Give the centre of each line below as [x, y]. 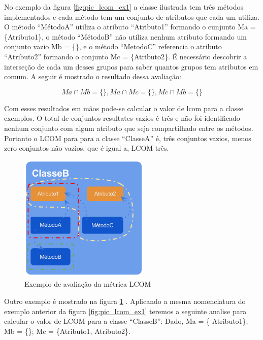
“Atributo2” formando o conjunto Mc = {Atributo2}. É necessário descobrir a [126, 56]
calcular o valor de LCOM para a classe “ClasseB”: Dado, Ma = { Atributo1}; [126, 321]
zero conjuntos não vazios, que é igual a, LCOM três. [87, 148]
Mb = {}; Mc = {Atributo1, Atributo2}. [68, 331]
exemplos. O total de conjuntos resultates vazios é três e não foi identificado [122, 118]
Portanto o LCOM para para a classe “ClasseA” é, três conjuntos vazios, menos [128, 138]
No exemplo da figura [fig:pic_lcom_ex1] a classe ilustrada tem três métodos [124, 7]
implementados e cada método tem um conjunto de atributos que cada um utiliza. [132, 16]
